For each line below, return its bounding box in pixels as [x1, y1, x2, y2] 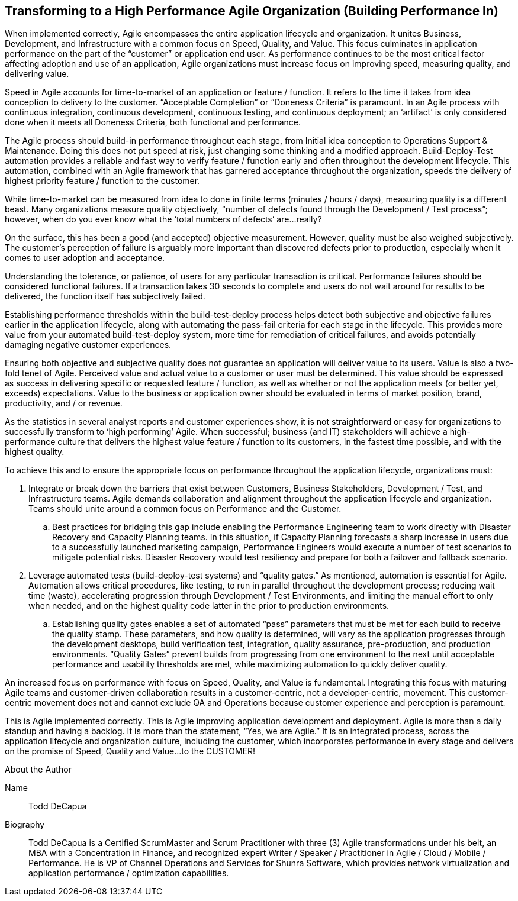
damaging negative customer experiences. [5, 340, 172, 350]
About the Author [5, 764, 72, 775]
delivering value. [5, 69, 69, 79]
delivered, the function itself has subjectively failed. [5, 291, 205, 302]
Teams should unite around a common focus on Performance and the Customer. [28, 503, 342, 514]
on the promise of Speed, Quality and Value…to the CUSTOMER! [5, 746, 256, 757]
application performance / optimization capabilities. [28, 868, 229, 879]
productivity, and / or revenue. [5, 398, 123, 409]
